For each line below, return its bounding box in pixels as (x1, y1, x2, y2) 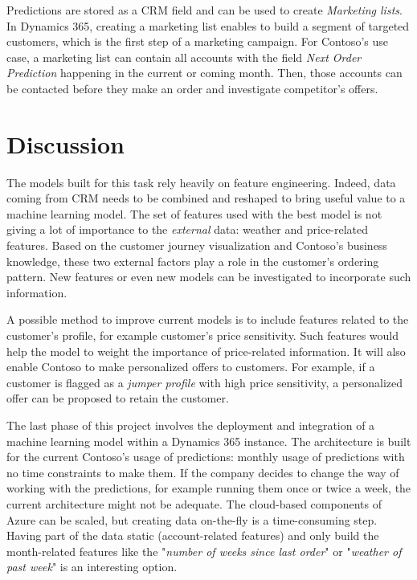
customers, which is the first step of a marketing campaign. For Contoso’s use (6, 33, 388, 50)
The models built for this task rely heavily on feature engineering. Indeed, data (6, 174, 396, 190)
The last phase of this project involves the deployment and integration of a (6, 417, 375, 433)
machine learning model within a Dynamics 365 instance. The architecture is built (6, 432, 411, 449)
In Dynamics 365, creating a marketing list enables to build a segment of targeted (6, 17, 410, 34)
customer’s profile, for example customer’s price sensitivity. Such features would (6, 327, 399, 344)
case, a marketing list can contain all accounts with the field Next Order (6, 48, 362, 65)
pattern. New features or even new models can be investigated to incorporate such (6, 268, 411, 285)
